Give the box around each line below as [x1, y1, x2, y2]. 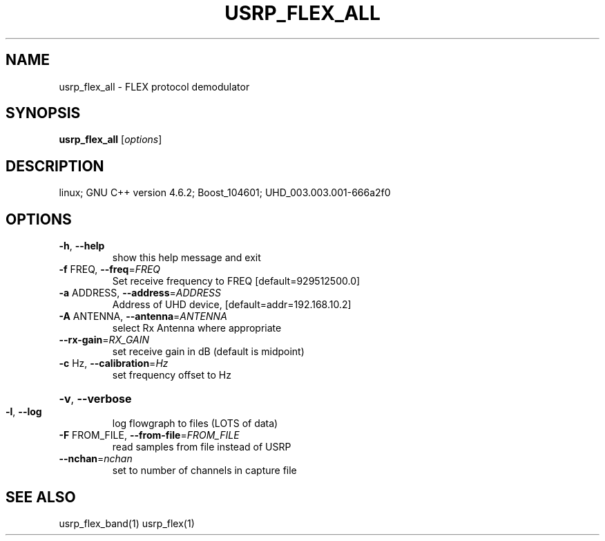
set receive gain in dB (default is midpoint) [112, 345, 305, 358]
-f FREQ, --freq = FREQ [59, 263, 161, 276]
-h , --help [59, 240, 105, 252]
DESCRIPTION [6, 157, 104, 175]
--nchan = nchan [59, 453, 133, 465]
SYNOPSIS [6, 104, 81, 122]
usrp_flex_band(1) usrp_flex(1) [59, 517, 195, 529]
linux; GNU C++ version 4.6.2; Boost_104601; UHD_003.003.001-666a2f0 [59, 187, 391, 199]
